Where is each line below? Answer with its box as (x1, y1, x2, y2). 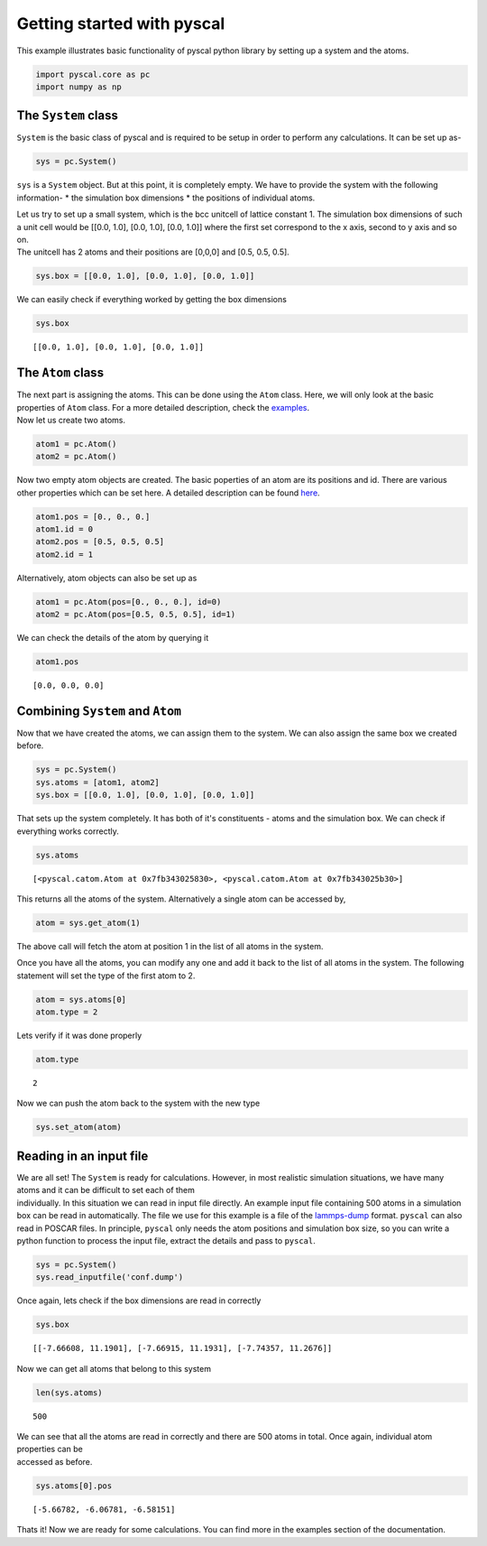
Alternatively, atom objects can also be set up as (16, 572, 198, 583)
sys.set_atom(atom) (35, 1122, 122, 1133)
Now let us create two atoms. (16, 414, 126, 425)
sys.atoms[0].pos (35, 1480, 113, 1491)
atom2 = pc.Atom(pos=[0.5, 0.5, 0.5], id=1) (35, 609, 236, 620)
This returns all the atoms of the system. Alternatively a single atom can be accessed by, (16, 893, 346, 904)
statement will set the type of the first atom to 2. (16, 970, 196, 981)
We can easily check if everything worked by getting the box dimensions (16, 294, 288, 305)
